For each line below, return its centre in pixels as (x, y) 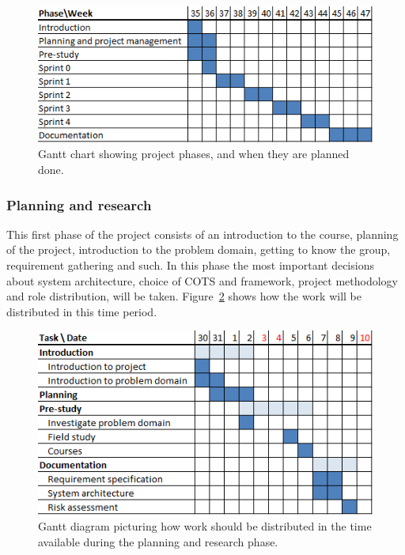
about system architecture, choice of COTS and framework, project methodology (202, 280)
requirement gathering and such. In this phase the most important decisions (190, 265)
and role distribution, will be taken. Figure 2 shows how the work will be (184, 296)
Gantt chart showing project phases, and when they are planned (194, 154)
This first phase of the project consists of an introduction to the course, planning (202, 234)
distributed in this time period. (82, 311)
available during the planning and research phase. (158, 541)
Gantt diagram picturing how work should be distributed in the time (205, 526)
